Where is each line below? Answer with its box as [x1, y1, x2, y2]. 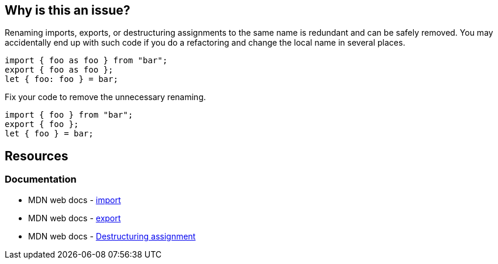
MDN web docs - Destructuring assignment [28, 231, 196, 241]
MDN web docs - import [28, 194, 121, 205]
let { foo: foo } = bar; [5, 74, 118, 84]
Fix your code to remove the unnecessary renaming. [5, 92, 206, 102]
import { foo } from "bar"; [5, 110, 133, 120]
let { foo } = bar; [5, 129, 94, 139]
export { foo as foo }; [5, 65, 114, 75]
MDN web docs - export [28, 212, 121, 223]
